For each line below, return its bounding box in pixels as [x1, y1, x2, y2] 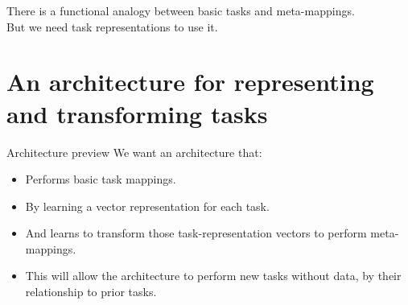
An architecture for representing [6, 65, 374, 98]
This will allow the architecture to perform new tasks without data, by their [25, 267, 402, 284]
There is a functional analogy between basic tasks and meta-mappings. [6, 2, 355, 19]
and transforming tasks [6, 97, 268, 130]
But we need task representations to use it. [6, 18, 218, 35]
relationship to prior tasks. [25, 283, 157, 300]
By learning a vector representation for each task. [25, 197, 270, 214]
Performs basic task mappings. [25, 171, 176, 188]
